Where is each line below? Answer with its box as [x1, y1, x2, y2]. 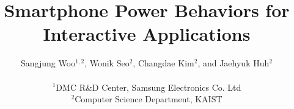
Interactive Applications [43, 21, 251, 46]
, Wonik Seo [84, 57, 130, 69]
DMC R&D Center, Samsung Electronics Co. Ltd [56, 80, 241, 93]
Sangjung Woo [21, 57, 76, 69]
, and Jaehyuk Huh [197, 57, 270, 69]
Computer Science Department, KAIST [75, 93, 222, 105]
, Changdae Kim [133, 57, 194, 69]
